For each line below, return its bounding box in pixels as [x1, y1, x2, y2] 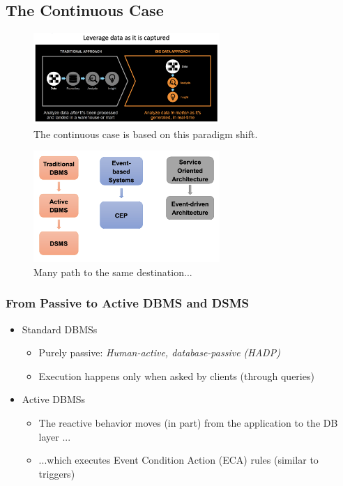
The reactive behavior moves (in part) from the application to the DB [38, 416, 338, 430]
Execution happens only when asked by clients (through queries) [38, 368, 314, 383]
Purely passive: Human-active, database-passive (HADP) [38, 345, 280, 360]
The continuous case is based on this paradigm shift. [33, 126, 258, 141]
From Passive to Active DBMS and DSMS [6, 294, 249, 312]
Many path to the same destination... [33, 264, 192, 279]
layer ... [38, 429, 71, 443]
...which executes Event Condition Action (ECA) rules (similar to [38, 453, 319, 467]
